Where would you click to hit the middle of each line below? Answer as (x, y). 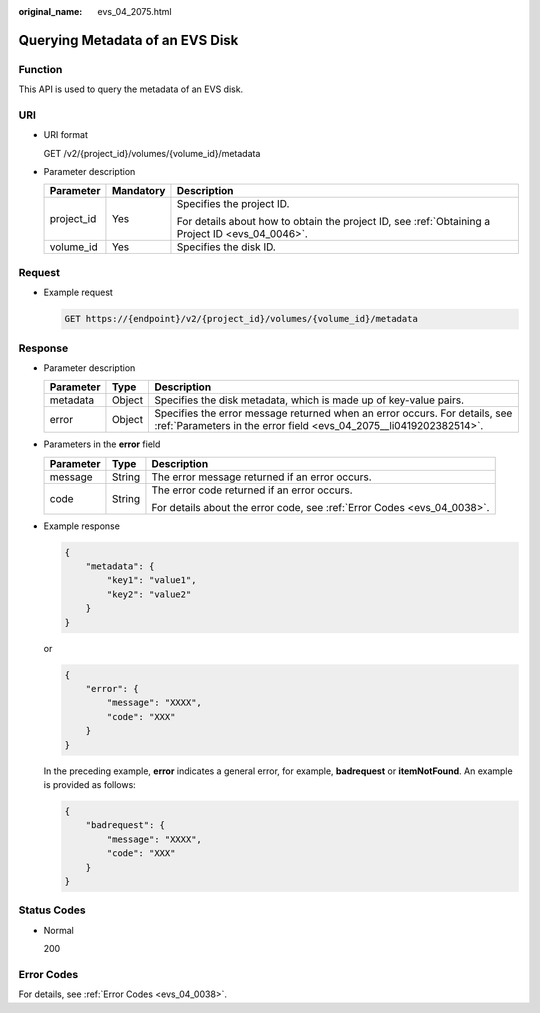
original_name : (50, 11)
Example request (78, 292)
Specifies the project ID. (233, 204)
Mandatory (138, 191)
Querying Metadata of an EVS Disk (128, 40)
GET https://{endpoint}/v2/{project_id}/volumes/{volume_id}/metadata (241, 319)
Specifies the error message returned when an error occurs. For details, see (333, 413)
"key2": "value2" (149, 594)
